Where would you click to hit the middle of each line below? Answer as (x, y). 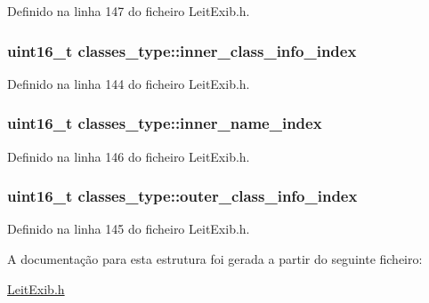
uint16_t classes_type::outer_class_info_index (182, 196)
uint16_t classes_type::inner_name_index (165, 123)
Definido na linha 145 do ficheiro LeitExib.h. (129, 229)
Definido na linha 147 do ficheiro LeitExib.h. (129, 11)
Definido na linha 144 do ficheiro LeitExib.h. (129, 83)
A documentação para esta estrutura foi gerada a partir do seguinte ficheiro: (215, 259)
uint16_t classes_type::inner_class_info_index (182, 50)
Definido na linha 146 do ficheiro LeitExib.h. (129, 156)
